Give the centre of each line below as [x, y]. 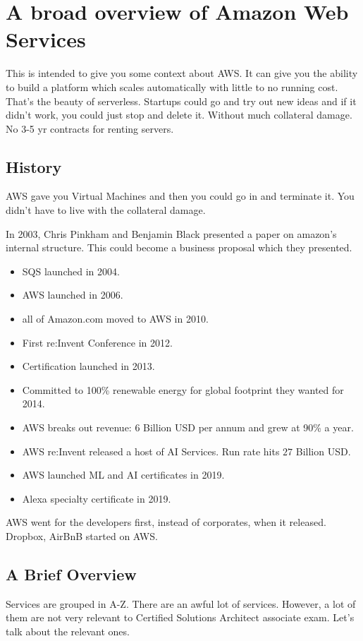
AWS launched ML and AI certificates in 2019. [123, 475]
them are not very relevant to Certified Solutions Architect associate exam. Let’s [180, 617]
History [34, 166]
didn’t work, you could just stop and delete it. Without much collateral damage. [179, 115]
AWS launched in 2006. [73, 295]
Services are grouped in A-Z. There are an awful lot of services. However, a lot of [181, 603]
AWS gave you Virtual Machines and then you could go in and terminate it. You [180, 196]
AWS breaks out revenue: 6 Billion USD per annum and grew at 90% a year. [188, 427]
